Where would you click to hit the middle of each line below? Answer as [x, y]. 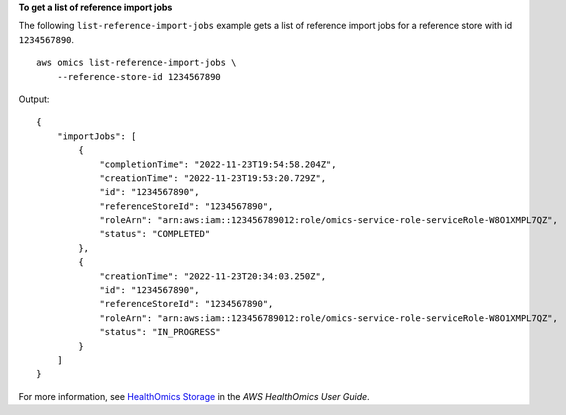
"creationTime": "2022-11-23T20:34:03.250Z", [213, 276]
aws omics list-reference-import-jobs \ [136, 63]
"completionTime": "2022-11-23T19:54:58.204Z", [218, 164]
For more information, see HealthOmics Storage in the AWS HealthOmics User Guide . [194, 396]
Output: [34, 99]
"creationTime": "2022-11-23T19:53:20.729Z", [213, 178]
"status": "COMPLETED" [155, 234]
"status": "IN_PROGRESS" [160, 332]
